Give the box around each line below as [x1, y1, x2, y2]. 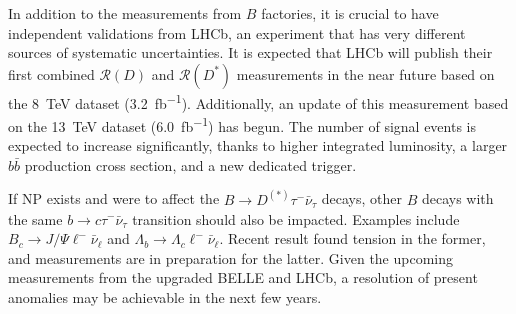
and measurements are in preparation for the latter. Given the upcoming [8, 247, 454, 268]
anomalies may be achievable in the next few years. [8, 286, 322, 307]
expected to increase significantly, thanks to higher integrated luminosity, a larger [8, 135, 508, 156]
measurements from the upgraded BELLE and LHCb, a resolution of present [8, 267, 478, 288]
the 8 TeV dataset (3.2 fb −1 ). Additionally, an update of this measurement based [8, 89, 509, 113]
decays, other [321, 188, 402, 209]
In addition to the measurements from [8, 3, 242, 23]
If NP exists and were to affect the [8, 188, 220, 209]
